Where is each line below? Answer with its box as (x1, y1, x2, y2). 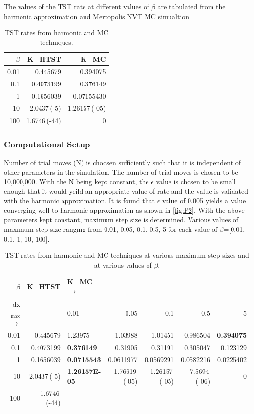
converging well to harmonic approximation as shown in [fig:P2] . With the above (4, 205, 245, 215)
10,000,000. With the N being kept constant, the (4, 176, 149, 186)
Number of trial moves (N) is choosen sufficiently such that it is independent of (4, 157, 241, 167)
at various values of (94, 259, 152, 269)
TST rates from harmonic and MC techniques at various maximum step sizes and (5, 250, 249, 260)
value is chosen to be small (156, 176, 236, 186)
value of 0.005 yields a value (162, 195, 246, 206)
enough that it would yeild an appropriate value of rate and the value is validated (4, 186, 248, 196)
